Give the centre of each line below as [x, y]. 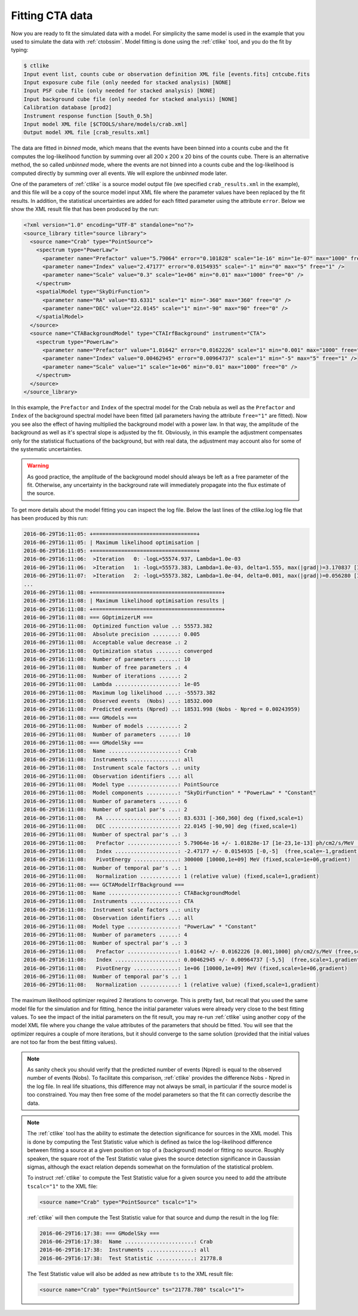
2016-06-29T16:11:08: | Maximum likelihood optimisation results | [124, 601]
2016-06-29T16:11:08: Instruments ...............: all [109, 759]
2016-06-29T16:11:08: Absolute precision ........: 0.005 [112, 634]
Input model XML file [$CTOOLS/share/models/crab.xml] [105, 124]
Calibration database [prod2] [68, 108]
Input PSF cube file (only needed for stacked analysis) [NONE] [120, 91]
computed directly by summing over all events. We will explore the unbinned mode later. [119, 173]
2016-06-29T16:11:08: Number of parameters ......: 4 [105, 935]
